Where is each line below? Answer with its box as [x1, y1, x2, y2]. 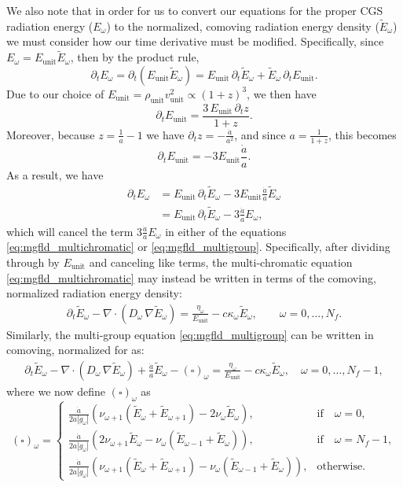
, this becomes [328, 126, 397, 142]
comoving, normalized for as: [6, 341, 145, 358]
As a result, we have [6, 166, 104, 183]
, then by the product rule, [70, 49, 200, 65]
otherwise [317, 460, 363, 472]
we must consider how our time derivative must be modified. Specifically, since [6, 33, 384, 50]
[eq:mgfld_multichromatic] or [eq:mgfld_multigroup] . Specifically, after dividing [6, 238, 390, 255]
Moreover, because [6, 126, 95, 142]
